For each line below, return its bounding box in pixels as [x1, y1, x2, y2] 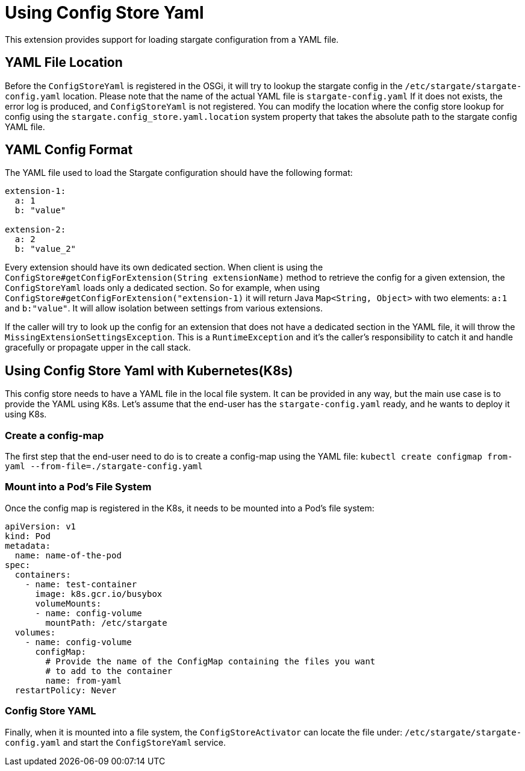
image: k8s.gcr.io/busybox [35, 588, 163, 599]
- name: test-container [25, 579, 137, 589]
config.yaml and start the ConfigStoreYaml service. [5, 737, 226, 748]
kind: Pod [5, 531, 51, 541]
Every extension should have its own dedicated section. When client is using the [5, 262, 323, 273]
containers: [14, 569, 71, 579]
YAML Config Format [5, 142, 133, 158]
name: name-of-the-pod [14, 550, 122, 560]
